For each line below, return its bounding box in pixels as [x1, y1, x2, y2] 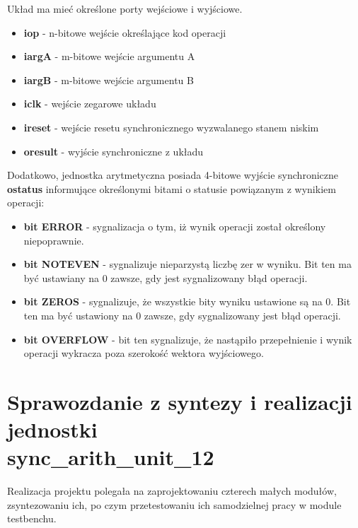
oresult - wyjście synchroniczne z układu [23, 143, 204, 158]
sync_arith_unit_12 [7, 442, 214, 471]
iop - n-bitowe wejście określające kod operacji [23, 25, 226, 40]
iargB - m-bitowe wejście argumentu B [23, 72, 194, 87]
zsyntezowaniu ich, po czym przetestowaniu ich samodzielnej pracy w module [7, 497, 342, 512]
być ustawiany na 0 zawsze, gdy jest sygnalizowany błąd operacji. [23, 270, 308, 285]
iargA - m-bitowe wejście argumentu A [23, 49, 195, 64]
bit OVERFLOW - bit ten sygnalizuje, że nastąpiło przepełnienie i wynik [23, 332, 352, 346]
